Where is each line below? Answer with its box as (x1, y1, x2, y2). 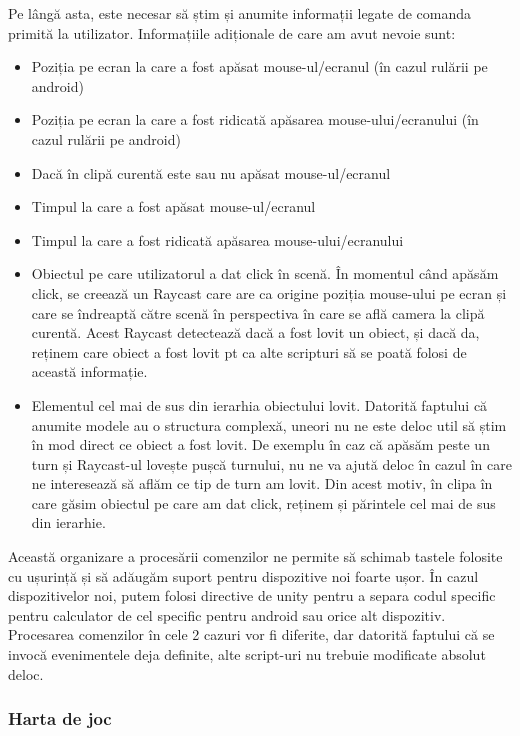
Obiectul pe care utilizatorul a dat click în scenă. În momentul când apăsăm (31, 263, 499, 284)
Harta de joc (8, 706, 112, 731)
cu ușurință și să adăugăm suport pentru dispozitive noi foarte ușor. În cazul (8, 565, 479, 586)
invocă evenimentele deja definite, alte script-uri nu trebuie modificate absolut (8, 644, 486, 665)
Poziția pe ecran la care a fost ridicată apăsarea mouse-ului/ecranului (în (31, 109, 479, 130)
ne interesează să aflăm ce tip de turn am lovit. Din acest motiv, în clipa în (31, 473, 493, 494)
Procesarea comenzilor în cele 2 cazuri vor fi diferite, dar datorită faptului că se (8, 624, 495, 645)
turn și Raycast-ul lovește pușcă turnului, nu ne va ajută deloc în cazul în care (31, 453, 512, 474)
